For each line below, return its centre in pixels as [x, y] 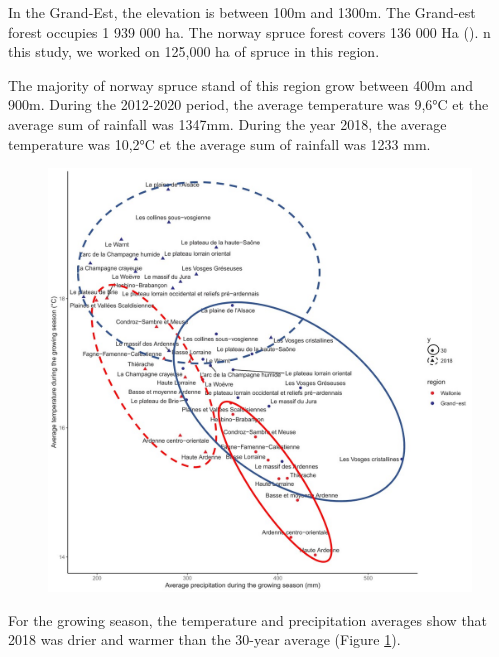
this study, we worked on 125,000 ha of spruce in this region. [194, 51]
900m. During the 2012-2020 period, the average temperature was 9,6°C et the [248, 104]
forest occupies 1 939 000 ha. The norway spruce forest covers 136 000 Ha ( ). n [249, 31]
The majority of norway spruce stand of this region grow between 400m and [241, 84]
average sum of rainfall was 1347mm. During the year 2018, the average [227, 123]
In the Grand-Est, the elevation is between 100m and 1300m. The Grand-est [242, 12]
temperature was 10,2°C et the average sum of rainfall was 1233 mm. [219, 143]
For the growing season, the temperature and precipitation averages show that [248, 619]
